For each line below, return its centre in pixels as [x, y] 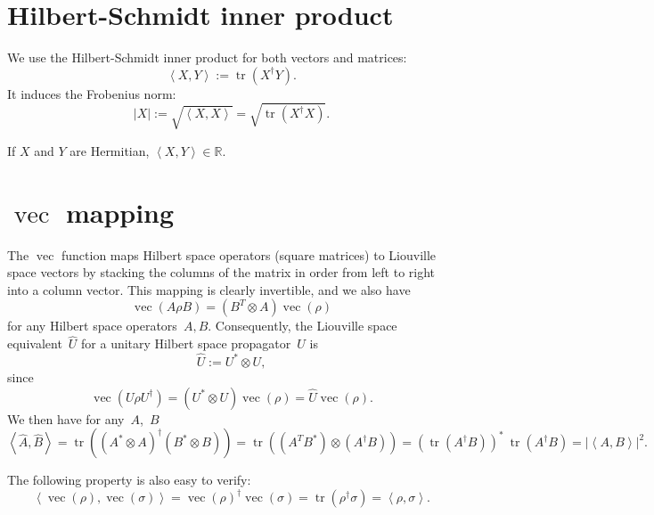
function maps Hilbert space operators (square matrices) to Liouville [249, 254]
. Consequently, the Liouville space [302, 326]
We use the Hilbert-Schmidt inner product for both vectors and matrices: [207, 57]
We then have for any [66, 418]
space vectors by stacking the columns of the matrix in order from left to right [221, 272]
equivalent [35, 343]
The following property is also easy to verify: [129, 480]
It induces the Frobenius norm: [92, 93]
